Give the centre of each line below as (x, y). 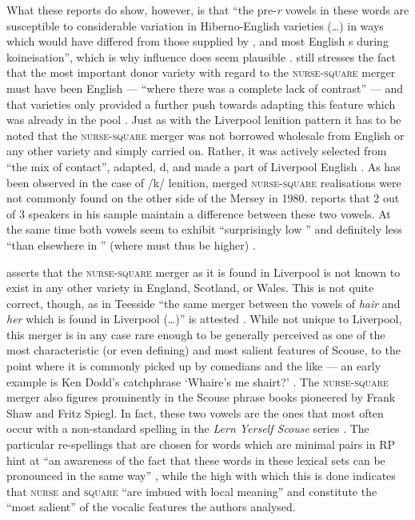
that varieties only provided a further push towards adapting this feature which (201, 104)
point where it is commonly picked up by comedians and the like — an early (194, 366)
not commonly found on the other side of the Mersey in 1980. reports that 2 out (203, 198)
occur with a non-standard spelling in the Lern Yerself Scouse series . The (188, 428)
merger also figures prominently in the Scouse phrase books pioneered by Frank (201, 397)
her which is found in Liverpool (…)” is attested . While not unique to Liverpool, (204, 319)
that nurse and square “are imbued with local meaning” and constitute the (192, 491)
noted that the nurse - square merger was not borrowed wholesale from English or (206, 135)
